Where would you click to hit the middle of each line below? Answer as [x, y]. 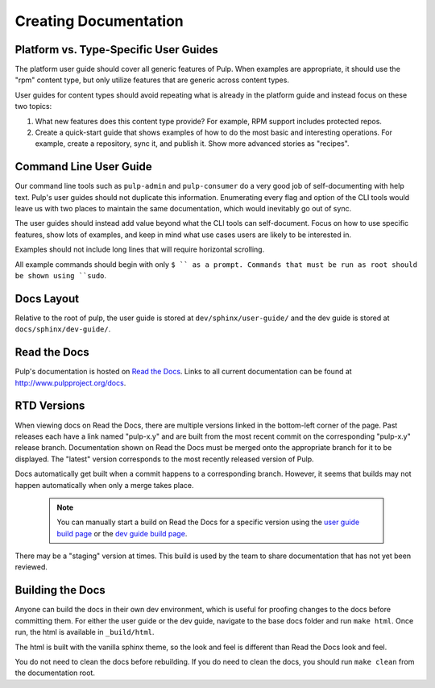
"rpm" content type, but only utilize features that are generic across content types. [152, 80]
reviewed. [31, 567]
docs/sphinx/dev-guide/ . [63, 329]
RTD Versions [50, 406]
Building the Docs [60, 590]
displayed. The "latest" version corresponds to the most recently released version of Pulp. [164, 459]
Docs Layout [47, 298]
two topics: [33, 106]
